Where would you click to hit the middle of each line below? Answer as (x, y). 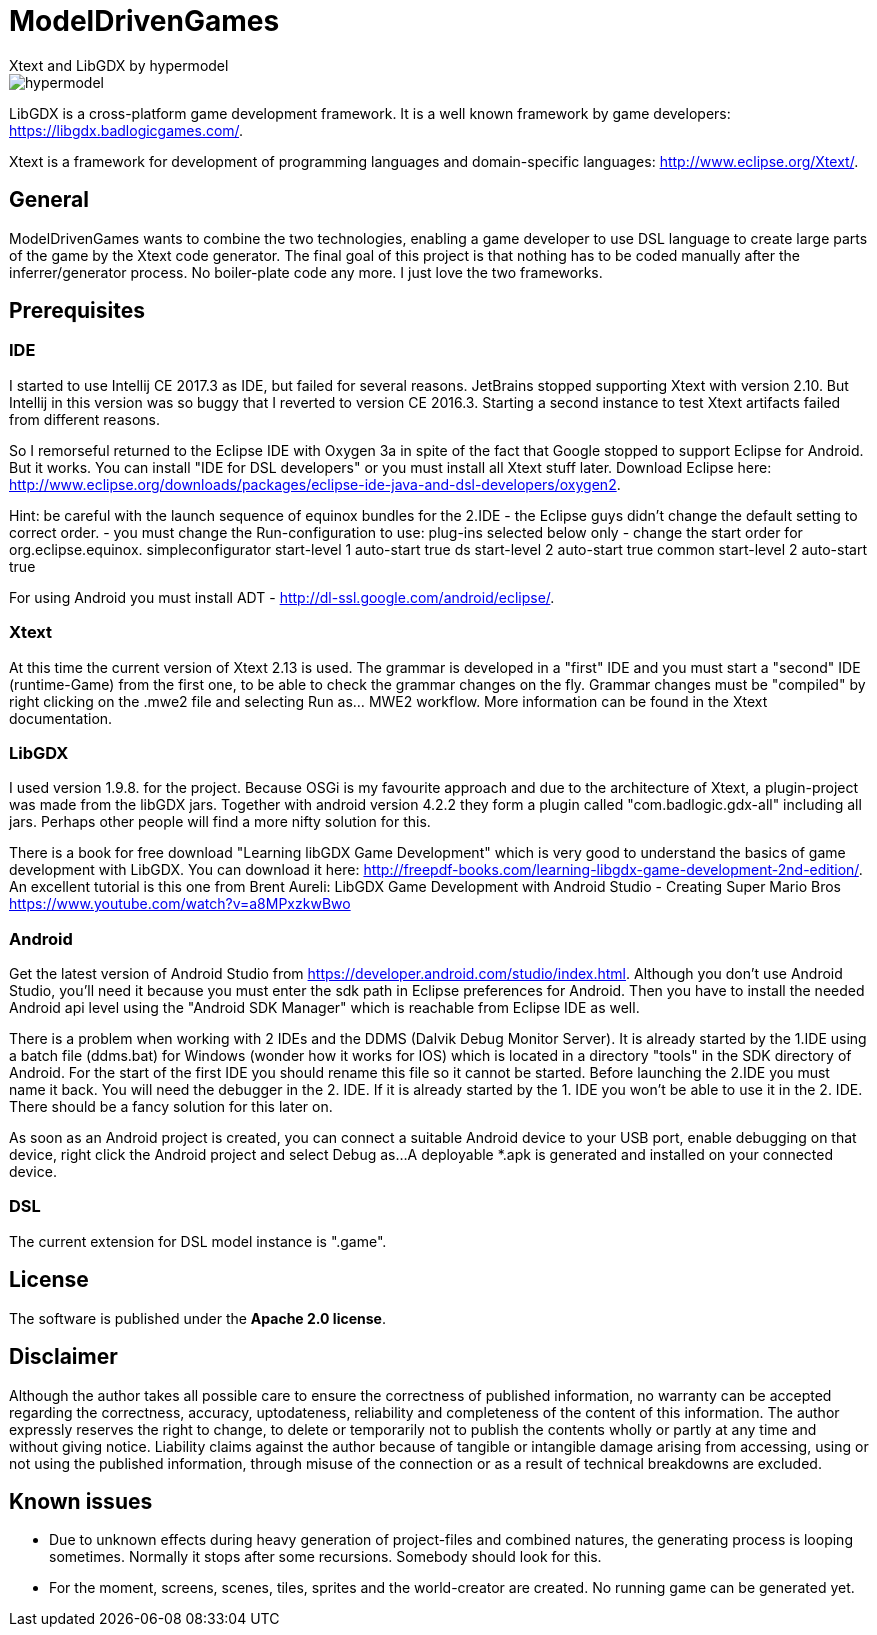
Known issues (81, 1501)
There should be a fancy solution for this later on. (171, 1107)
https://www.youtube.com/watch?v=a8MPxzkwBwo (180, 904)
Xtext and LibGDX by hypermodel (119, 65)
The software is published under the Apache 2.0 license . (197, 1318)
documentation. (61, 718)
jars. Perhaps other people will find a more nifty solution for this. (220, 822)
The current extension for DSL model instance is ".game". (198, 1241)
